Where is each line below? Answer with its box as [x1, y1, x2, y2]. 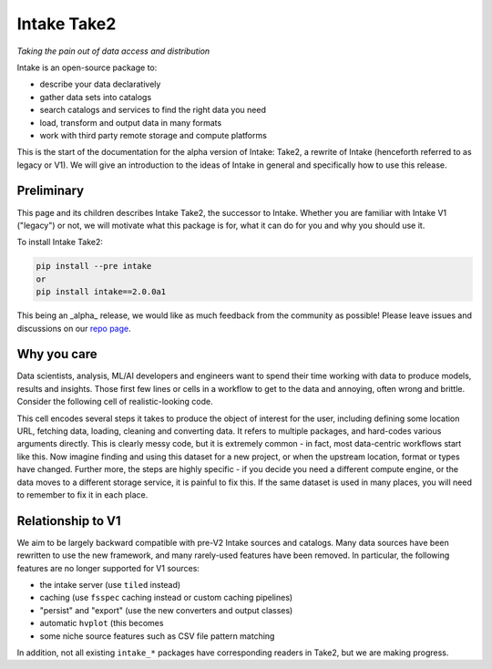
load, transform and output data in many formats [39, 117, 222, 128]
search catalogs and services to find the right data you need [39, 105, 266, 116]
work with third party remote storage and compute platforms [39, 129, 268, 140]
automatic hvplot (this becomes [39, 618, 164, 629]
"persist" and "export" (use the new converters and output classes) [39, 604, 293, 615]
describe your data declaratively [39, 78, 161, 90]
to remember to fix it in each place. [16, 489, 149, 500]
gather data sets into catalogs [39, 91, 152, 102]
